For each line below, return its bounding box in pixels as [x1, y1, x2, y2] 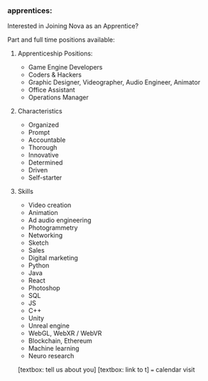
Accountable [28, 136, 66, 144]
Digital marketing [28, 254, 78, 263]
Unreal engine [28, 321, 70, 330]
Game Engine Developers [28, 63, 103, 72]
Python [28, 261, 50, 270]
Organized [28, 121, 59, 129]
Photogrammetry [28, 223, 78, 232]
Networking [28, 231, 63, 240]
